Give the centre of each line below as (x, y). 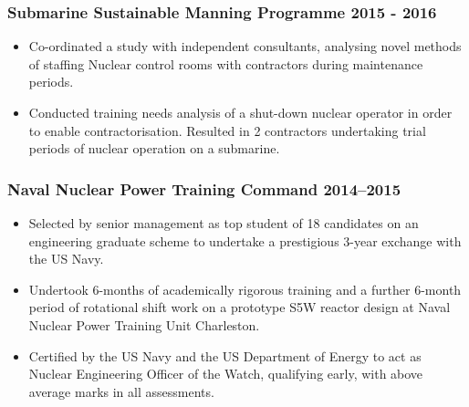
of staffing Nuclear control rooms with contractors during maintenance (226, 63)
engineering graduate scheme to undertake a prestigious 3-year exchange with (245, 240)
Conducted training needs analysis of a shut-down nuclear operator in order (240, 112)
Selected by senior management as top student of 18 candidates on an (224, 223)
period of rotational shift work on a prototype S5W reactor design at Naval (240, 307)
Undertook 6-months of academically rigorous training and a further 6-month (245, 289)
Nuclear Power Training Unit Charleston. (144, 324)
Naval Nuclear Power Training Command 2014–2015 (204, 188)
